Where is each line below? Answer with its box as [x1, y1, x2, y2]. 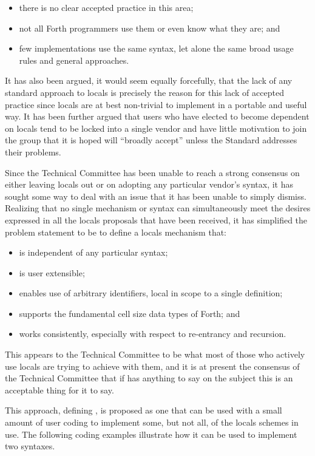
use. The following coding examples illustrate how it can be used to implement [5, 427, 297, 440]
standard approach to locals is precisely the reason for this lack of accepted [5, 86, 284, 98]
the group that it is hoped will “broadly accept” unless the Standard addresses [5, 134, 297, 146]
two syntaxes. [5, 440, 55, 452]
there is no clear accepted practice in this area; [19, 1, 194, 13]
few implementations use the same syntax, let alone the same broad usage [19, 42, 294, 55]
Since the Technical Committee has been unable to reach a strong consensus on [5, 166, 300, 179]
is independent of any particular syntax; [19, 246, 168, 259]
